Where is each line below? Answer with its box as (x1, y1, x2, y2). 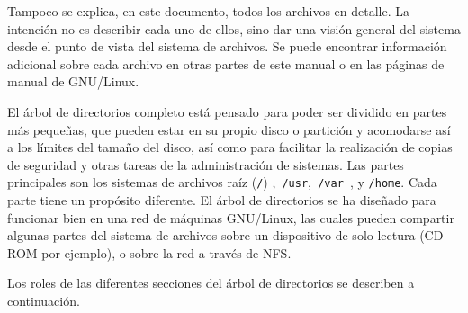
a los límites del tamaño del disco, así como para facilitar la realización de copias (7, 138, 453, 156)
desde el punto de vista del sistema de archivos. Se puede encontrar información (7, 37, 447, 56)
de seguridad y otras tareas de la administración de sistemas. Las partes (7, 155, 404, 174)
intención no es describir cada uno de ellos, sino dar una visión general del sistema (7, 19, 461, 38)
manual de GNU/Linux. (7, 72, 139, 91)
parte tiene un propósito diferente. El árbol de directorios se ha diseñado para (7, 191, 436, 209)
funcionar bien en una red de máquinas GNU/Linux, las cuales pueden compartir (7, 208, 454, 227)
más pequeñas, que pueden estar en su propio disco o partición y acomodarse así (7, 120, 451, 139)
